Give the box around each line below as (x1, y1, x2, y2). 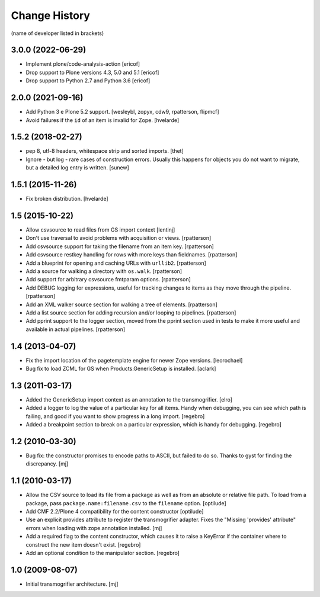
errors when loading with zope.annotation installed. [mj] (25, 524, 162, 531)
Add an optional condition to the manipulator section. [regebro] (25, 550, 180, 557)
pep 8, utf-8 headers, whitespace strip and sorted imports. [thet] (25, 147, 184, 155)
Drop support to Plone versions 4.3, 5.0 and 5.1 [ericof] (25, 69, 159, 76)
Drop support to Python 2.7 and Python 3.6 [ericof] (25, 77, 151, 84)
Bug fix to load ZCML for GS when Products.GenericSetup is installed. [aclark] (25, 365, 216, 373)
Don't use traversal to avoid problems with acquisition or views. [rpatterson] (25, 235, 212, 242)
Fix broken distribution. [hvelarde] (25, 195, 109, 203)
